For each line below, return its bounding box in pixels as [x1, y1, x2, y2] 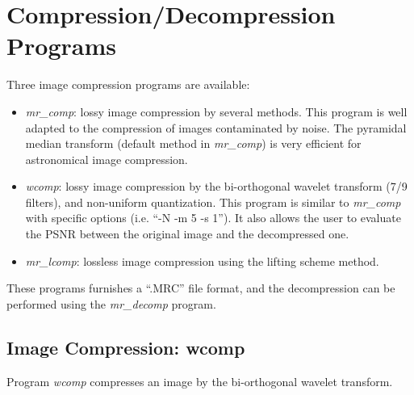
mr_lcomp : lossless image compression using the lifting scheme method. [25, 252, 379, 269]
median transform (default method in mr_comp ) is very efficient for [25, 135, 362, 152]
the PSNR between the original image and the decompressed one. [25, 225, 349, 242]
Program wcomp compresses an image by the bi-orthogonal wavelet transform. [6, 372, 393, 389]
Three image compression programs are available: [6, 76, 250, 93]
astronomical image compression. [25, 150, 188, 167]
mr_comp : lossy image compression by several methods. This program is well [25, 103, 408, 120]
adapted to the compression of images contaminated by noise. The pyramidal [25, 119, 407, 136]
